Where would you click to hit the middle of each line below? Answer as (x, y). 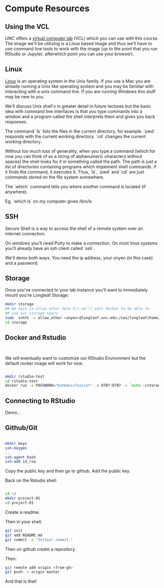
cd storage (16, 322)
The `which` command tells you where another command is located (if (75, 186)
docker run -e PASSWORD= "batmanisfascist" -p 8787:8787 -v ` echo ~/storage (84, 385)
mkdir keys (16, 443)
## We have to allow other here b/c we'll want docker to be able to (77, 309)
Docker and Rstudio (36, 338)
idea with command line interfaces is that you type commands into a (74, 111)
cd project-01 (20, 503)
